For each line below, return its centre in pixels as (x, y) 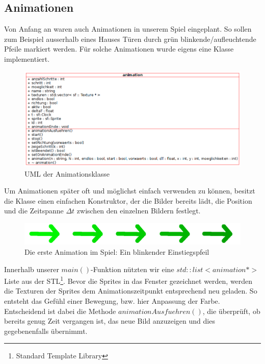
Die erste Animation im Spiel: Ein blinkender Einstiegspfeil (117, 251)
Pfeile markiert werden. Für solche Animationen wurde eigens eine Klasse (119, 49)
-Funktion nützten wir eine (132, 269)
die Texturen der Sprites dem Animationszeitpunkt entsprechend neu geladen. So (131, 291)
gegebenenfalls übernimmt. (46, 331)
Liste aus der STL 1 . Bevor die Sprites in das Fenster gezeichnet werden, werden (128, 280)
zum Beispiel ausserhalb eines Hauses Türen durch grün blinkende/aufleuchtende (130, 39)
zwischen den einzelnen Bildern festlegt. (139, 211)
